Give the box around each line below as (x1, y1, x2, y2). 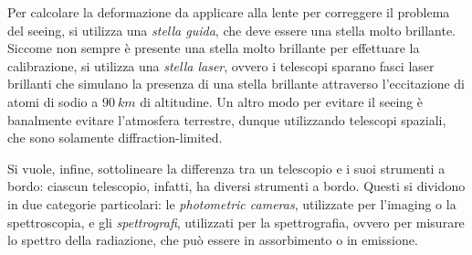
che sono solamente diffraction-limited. (7, 128, 223, 147)
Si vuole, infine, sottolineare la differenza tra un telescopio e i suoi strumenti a (7, 158, 446, 177)
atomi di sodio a (7, 91, 99, 111)
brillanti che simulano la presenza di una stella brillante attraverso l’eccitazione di (7, 74, 466, 93)
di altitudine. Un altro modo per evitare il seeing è (140, 91, 424, 111)
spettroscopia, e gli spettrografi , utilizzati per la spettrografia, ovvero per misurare (7, 212, 465, 231)
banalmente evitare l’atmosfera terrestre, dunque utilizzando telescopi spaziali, (7, 110, 446, 129)
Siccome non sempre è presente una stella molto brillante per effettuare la (7, 38, 420, 58)
